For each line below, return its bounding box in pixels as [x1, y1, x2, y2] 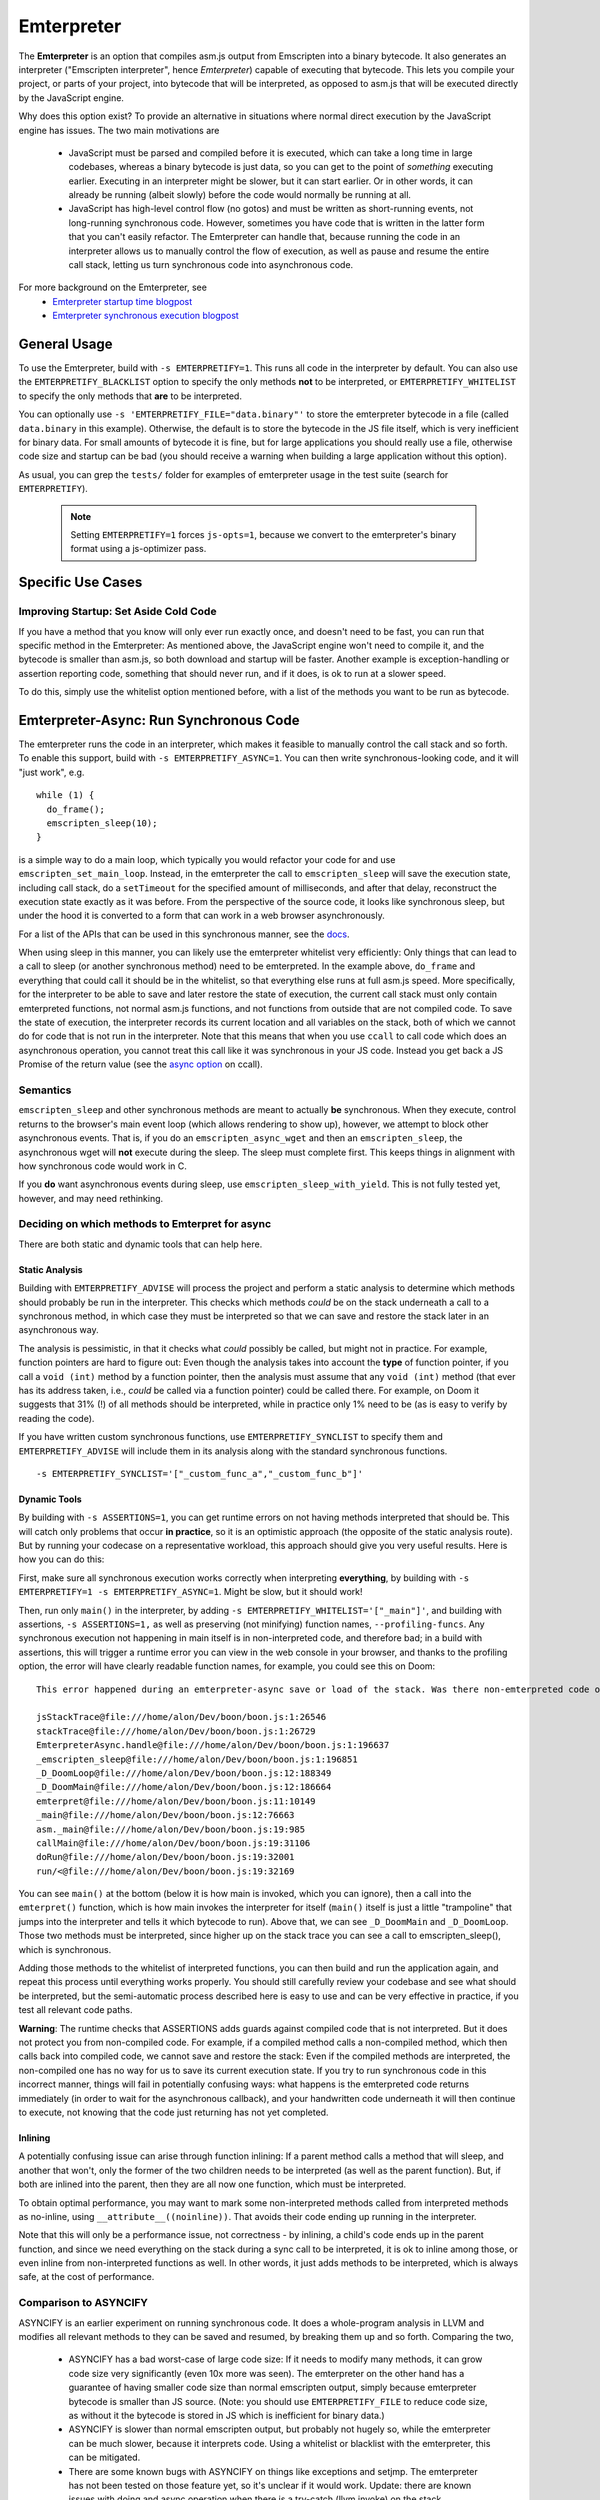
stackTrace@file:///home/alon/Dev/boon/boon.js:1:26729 [36, 1725, 316, 1737]
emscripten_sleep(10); [46, 817, 158, 829]
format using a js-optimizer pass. [70, 543, 207, 555]
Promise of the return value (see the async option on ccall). [18, 1058, 264, 1070]
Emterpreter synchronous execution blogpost [52, 310, 239, 322]
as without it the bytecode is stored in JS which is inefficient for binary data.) [68, 2409, 385, 2421]
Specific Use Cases [18, 574, 143, 591]
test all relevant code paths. [18, 2004, 133, 2016]
